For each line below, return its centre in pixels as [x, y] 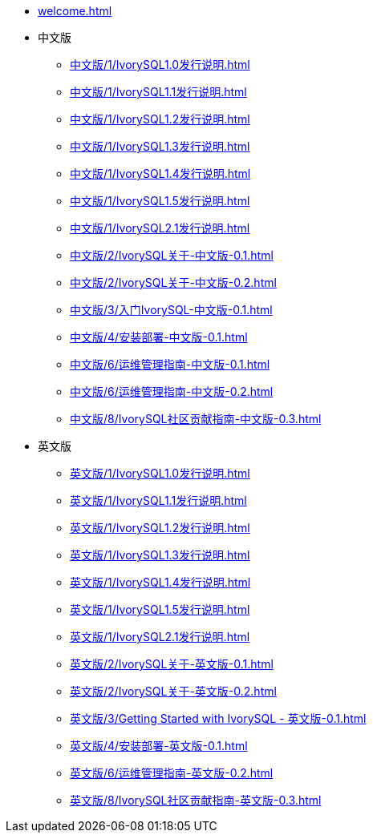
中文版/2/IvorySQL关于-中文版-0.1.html [172, 255]
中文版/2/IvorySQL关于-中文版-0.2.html [173, 282]
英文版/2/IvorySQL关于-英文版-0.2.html [173, 691]
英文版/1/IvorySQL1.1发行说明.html [158, 500]
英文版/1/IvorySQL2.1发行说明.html [160, 637]
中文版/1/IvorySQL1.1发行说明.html [158, 92]
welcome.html [75, 11]
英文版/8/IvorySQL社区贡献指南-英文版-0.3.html [196, 800]
